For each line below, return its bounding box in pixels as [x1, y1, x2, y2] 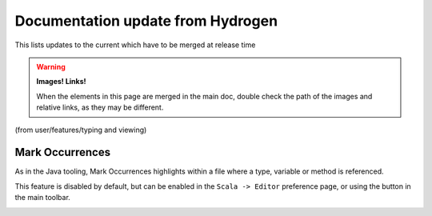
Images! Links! [36, 77, 87, 86]
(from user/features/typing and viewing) [14, 125, 147, 134]
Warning [36, 62, 66, 71]
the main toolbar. [14, 193, 71, 202]
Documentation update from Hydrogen [14, 12, 278, 30]
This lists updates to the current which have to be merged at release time [14, 40, 256, 50]
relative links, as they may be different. [36, 102, 164, 112]
